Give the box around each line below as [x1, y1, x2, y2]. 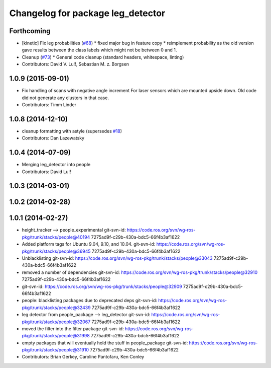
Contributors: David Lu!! [22, 169, 71, 175]
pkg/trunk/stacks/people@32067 [22, 319, 91, 325]
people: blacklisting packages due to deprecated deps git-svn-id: [22, 298, 158, 304]
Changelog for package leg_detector [9, 8, 166, 19]
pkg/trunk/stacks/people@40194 [22, 234, 90, 240]
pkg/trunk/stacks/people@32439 [22, 305, 91, 311]
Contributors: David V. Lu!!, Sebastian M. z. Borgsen [22, 61, 129, 67]
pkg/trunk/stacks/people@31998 [22, 333, 90, 339]
